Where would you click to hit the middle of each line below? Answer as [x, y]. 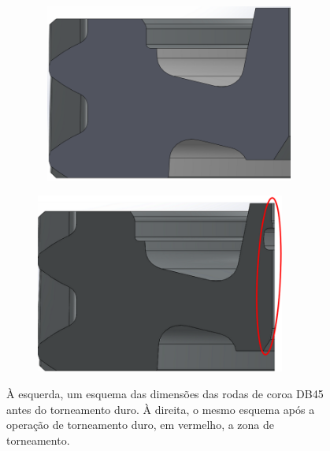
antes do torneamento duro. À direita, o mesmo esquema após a [161, 409]
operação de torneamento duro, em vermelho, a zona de [141, 425]
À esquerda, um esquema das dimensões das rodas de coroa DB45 [165, 393]
